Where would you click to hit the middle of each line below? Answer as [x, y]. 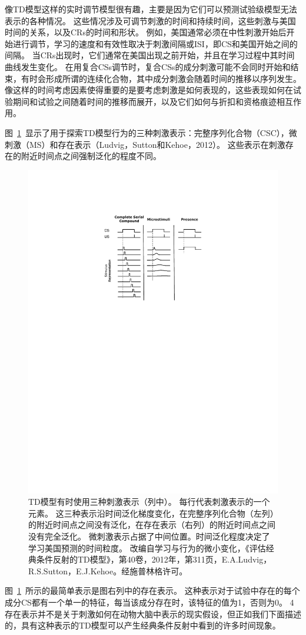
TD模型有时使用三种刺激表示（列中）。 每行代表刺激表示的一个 [149, 502]
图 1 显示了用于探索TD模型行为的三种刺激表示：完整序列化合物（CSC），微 [151, 132]
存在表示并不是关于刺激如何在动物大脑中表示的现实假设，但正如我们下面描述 [153, 613]
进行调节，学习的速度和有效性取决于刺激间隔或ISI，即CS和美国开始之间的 [155, 43]
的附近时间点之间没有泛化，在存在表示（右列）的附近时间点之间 [152, 525]
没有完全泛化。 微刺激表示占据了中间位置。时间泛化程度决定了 [149, 536]
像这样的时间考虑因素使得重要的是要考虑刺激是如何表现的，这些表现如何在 [149, 90]
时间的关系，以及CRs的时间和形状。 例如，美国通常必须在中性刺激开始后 [146, 32]
